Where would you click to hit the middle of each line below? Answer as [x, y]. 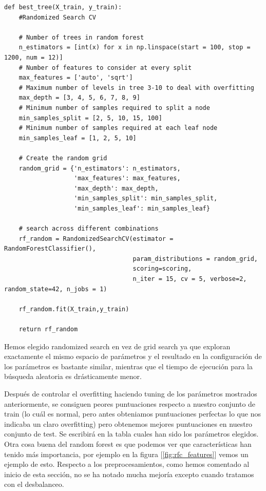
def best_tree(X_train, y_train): [63, 7]
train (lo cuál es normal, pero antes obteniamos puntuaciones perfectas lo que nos [132, 414]
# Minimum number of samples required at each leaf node [118, 128]
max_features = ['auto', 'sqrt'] [76, 78]
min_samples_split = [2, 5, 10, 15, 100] [90, 118]
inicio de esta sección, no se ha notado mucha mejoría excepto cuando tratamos [129, 474]
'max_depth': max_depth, [116, 188]
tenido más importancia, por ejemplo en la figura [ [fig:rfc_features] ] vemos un [126, 454]
